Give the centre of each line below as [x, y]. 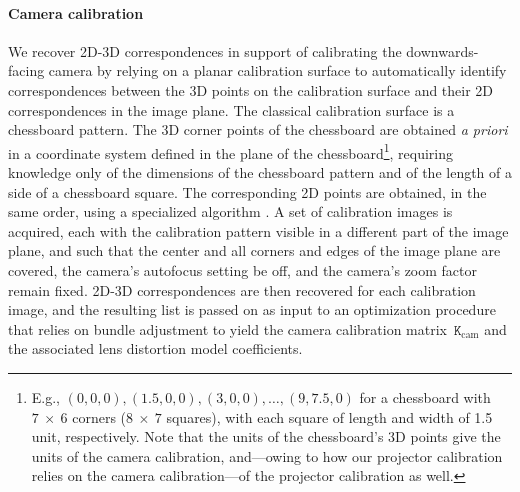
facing [26, 70]
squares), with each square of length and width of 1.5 [329, 416]
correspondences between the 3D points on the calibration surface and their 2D [251, 89]
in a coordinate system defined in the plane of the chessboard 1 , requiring [231, 151]
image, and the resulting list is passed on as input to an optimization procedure [252, 309]
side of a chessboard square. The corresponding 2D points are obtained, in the [247, 191]
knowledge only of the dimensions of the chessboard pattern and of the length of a [260, 172]
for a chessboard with [425, 396]
